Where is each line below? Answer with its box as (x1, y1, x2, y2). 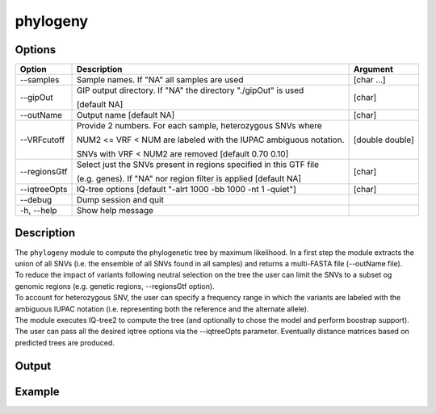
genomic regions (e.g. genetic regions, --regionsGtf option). (15, 281, 215, 291)
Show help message (76, 205, 153, 216)
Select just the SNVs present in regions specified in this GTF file (76, 159, 319, 170)
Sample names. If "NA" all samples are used (76, 74, 244, 86)
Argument (353, 64, 393, 75)
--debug (19, 194, 52, 206)
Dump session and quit (76, 194, 165, 206)
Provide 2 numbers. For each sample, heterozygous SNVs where (76, 120, 322, 132)
